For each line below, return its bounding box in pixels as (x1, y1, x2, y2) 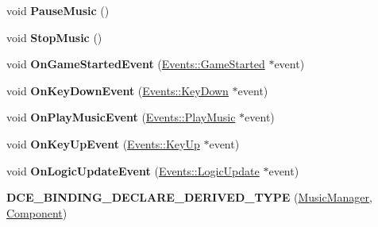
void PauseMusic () (6, 2, 110, 18)
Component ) (6, 204, 67, 221)
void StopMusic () (6, 29, 102, 45)
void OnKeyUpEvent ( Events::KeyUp (6, 135, 200, 152)
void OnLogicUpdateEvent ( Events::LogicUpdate (6, 162, 260, 179)
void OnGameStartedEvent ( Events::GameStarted (6, 56, 265, 72)
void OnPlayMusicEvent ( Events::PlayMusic (6, 109, 236, 125)
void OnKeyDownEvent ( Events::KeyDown (6, 82, 229, 98)
